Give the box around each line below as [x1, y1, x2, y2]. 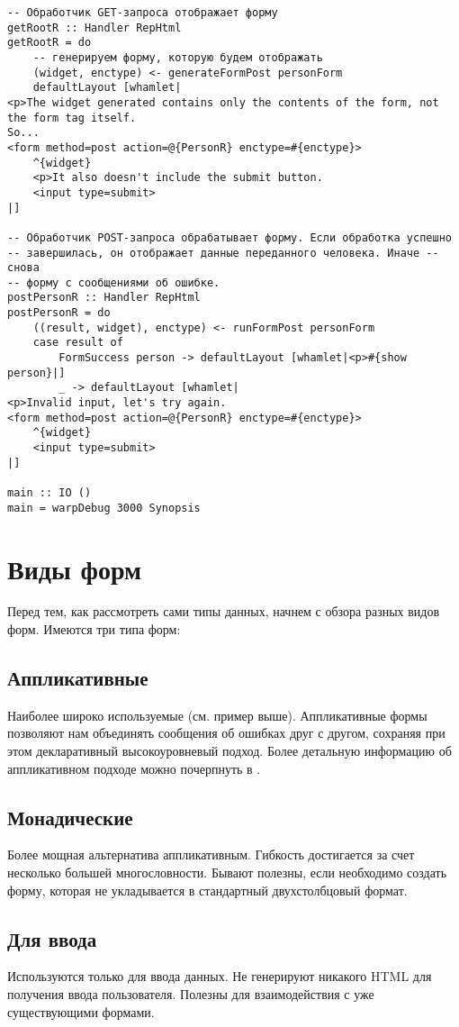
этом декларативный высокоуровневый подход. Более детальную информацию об [7, 741, 452, 760]
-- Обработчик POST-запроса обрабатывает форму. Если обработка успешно [7, 231, 452, 244]
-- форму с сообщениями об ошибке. [7, 276, 220, 289]
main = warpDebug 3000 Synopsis [7, 501, 201, 514]
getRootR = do [7, 36, 92, 50]
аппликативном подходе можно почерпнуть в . [7, 759, 261, 777]
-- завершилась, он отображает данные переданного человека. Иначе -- [7, 246, 439, 259]
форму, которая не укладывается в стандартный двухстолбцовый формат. [7, 880, 408, 899]
